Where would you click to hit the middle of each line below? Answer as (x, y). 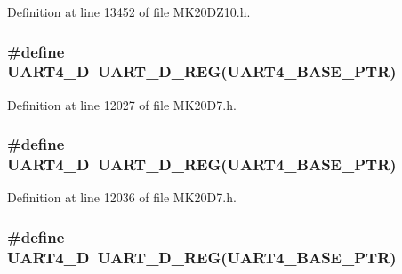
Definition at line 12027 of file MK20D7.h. (122, 104)
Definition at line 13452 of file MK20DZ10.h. (129, 12)
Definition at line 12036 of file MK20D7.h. (122, 197)
